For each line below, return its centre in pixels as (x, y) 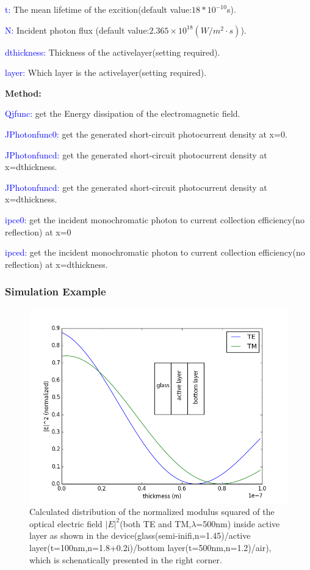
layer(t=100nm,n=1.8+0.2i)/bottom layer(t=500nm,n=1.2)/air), (150, 547)
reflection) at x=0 (38, 231)
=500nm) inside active (238, 523)
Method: (23, 93)
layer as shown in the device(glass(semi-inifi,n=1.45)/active (140, 535)
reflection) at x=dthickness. (56, 264)
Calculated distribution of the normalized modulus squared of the (152, 512)
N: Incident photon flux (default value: (77, 30)
